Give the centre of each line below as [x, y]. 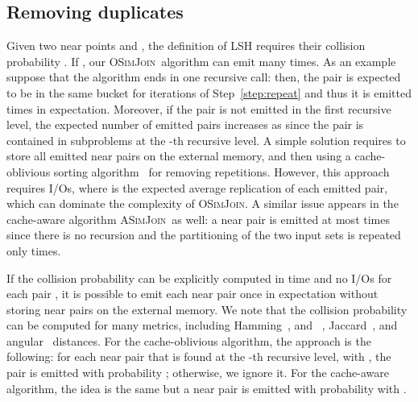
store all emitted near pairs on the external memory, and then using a [179, 156]
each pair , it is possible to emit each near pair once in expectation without [192, 294]
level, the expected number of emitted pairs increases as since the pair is [185, 124]
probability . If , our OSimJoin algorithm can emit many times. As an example [201, 61]
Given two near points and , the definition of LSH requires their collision [186, 46]
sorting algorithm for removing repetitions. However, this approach [221, 171]
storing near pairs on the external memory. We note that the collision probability [207, 309]
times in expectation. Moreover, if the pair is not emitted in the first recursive [199, 108]
